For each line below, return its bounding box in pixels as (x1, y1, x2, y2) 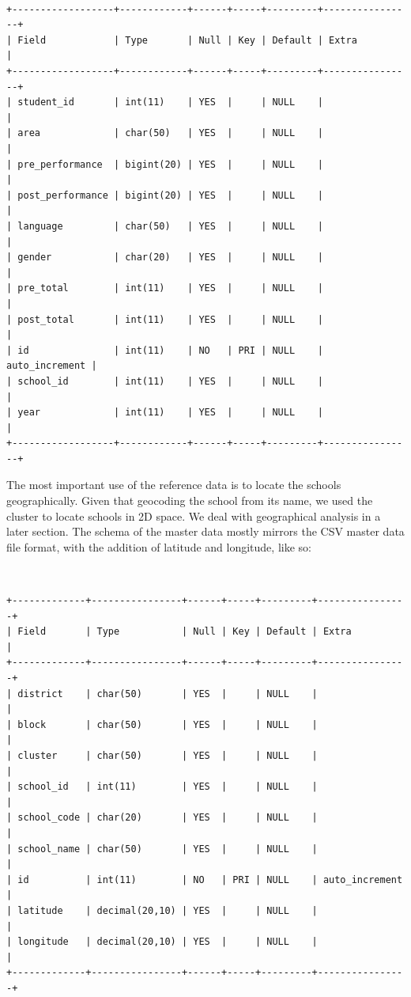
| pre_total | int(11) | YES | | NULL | (6, 282, 323, 294)
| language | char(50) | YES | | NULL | (6, 220, 323, 232)
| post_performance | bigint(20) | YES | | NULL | (6, 189, 323, 201)
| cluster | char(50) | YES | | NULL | (6, 750, 318, 762)
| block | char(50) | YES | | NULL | (6, 718, 318, 730)
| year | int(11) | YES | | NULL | (6, 407, 323, 419)
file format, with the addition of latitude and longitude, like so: (6, 538, 311, 555)
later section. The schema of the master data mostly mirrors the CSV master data (6, 523, 405, 540)
